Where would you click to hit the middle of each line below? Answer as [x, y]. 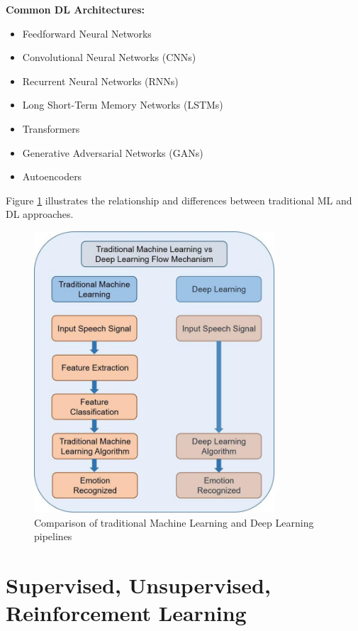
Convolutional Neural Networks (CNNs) [109, 57]
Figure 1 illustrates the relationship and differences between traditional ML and [179, 200]
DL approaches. [40, 214]
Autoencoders [52, 176]
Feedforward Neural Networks [87, 33]
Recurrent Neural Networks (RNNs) [100, 81]
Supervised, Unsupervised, [138, 585]
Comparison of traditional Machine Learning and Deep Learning [174, 522]
